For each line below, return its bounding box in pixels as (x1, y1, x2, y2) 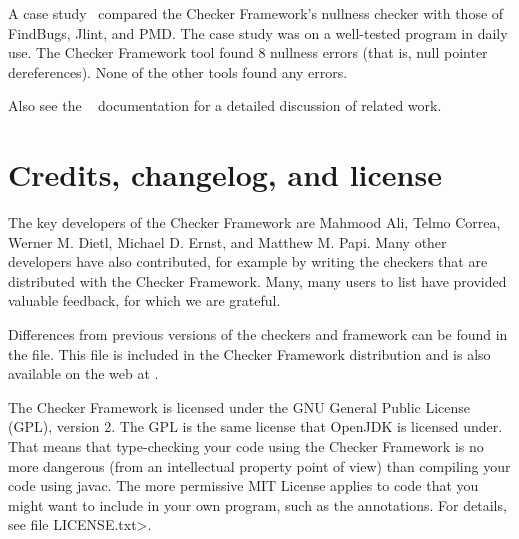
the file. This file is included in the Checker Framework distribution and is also (8, 343, 491, 364)
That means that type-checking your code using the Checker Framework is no (8, 436, 484, 457)
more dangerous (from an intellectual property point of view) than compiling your (8, 455, 511, 476)
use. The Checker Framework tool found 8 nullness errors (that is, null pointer (8, 42, 488, 63)
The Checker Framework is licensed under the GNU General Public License (8, 396, 470, 417)
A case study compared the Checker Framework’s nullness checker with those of (8, 3, 504, 23)
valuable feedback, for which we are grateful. (8, 290, 281, 311)
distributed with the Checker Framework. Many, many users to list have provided (8, 270, 507, 291)
